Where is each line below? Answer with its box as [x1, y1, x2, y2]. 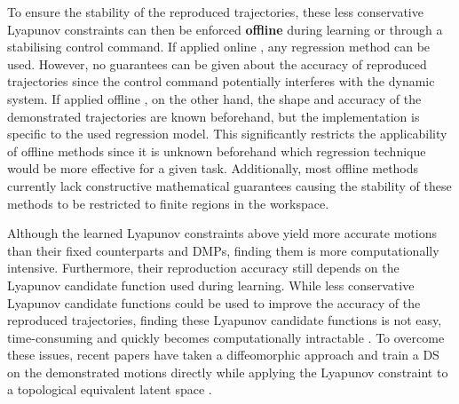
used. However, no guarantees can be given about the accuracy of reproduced [7, 54, 427, 73]
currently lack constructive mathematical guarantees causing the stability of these [7, 176, 452, 194]
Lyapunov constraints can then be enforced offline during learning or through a [7, 20, 443, 38]
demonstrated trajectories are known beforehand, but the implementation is [7, 107, 420, 125]
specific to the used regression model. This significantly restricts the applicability [7, 124, 447, 143]
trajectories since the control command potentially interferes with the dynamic [7, 72, 435, 91]
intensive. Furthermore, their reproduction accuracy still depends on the [7, 258, 400, 277]
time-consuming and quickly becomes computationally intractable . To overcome [7, 328, 445, 346]
